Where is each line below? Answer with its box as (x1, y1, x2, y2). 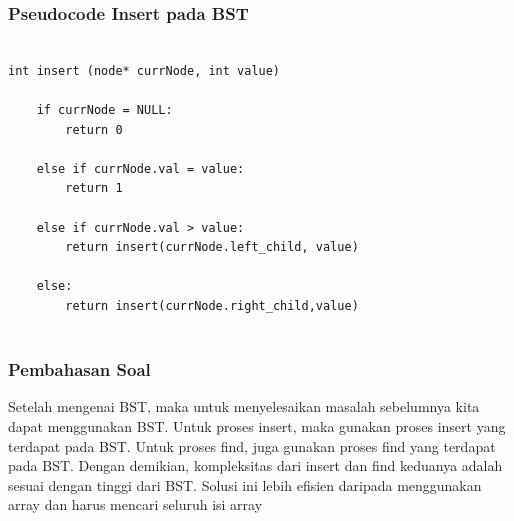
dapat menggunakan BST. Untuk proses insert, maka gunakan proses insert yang (8, 415, 506, 436)
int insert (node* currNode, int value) (8, 63, 281, 78)
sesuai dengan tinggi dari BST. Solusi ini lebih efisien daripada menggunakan (8, 474, 482, 495)
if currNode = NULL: (36, 103, 173, 117)
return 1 (65, 181, 123, 196)
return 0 (65, 122, 123, 137)
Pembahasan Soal (8, 357, 151, 382)
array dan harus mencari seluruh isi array (8, 494, 263, 515)
